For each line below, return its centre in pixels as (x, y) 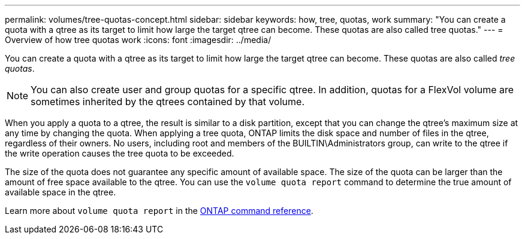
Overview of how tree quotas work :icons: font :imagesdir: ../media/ (138, 40)
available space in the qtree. (61, 192)
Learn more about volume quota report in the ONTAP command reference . (159, 211)
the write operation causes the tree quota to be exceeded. (120, 153)
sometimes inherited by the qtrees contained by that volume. (168, 102)
